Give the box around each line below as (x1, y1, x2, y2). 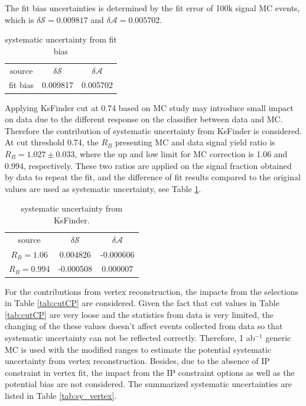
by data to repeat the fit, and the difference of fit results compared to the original (5, 171, 301, 183)
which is (5, 13, 34, 25)
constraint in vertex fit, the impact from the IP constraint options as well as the (5, 366, 295, 378)
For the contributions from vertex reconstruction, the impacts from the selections (5, 285, 299, 297)
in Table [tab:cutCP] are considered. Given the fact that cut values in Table (5, 297, 279, 309)
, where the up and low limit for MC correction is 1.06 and (74, 147, 288, 160)
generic (265, 331, 291, 343)
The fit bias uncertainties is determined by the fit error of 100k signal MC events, (5, 2, 300, 14)
